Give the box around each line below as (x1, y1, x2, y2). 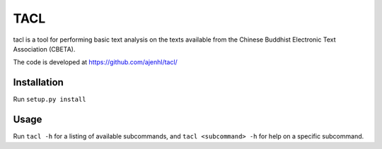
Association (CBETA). (13, 44, 76, 53)
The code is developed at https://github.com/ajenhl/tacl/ (13, 58, 178, 66)
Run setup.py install (13, 95, 86, 104)
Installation (13, 76, 64, 88)
